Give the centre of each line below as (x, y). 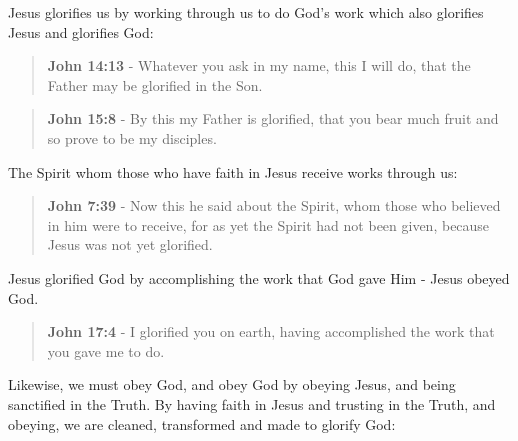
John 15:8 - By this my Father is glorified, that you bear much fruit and (273, 118)
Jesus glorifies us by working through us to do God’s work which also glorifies (246, 12)
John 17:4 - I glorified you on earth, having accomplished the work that (271, 331)
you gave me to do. (106, 350)
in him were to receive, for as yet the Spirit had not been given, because (268, 224)
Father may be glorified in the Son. (155, 84)
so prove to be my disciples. (132, 137)
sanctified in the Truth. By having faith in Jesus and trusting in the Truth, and (252, 403)
